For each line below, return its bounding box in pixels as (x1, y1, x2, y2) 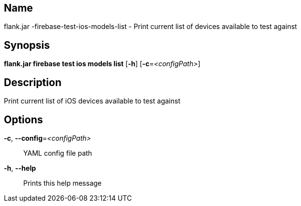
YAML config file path (23, 148, 92, 157)
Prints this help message (23, 178, 102, 187)
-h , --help (4, 163, 36, 172)
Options (4, 113, 43, 126)
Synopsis (4, 39, 50, 51)
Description (4, 76, 62, 88)
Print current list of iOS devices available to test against (4, 97, 180, 105)
